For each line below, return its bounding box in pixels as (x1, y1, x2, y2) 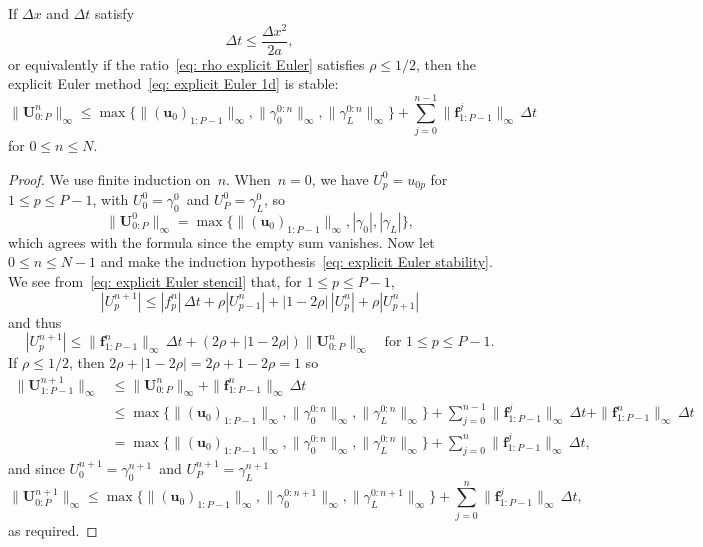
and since (8, 457, 65, 478)
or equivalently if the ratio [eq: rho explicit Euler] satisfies (8, 53, 365, 74)
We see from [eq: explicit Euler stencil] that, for (8, 271, 302, 292)
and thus (8, 311, 62, 332)
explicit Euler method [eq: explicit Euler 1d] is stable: (8, 73, 339, 94)
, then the (416, 53, 476, 74)
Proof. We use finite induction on (8, 168, 211, 189)
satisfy (94, 3, 135, 23)
